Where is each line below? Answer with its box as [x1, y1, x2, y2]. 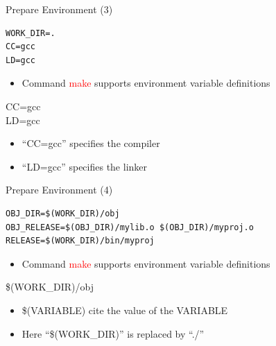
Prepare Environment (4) [6, 182, 113, 197]
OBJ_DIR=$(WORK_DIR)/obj [6, 208, 120, 218]
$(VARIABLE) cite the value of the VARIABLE [21, 302, 228, 317]
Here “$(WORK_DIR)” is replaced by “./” [21, 326, 205, 340]
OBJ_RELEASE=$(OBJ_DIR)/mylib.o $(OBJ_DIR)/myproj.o [6, 222, 254, 232]
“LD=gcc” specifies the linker [21, 159, 148, 173]
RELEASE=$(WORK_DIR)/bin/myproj [6, 236, 155, 246]
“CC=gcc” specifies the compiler [21, 136, 160, 150]
